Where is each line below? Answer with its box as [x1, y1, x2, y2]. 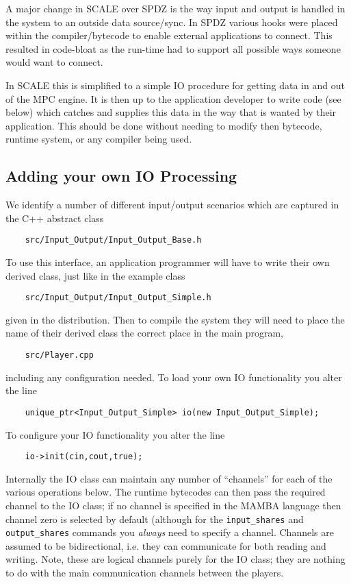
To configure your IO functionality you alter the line [5, 427, 225, 441]
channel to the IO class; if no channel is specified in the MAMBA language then [5, 498, 341, 512]
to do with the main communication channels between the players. [5, 565, 284, 580]
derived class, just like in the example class [5, 268, 185, 282]
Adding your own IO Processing [5, 165, 237, 186]
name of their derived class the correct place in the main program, [5, 326, 283, 340]
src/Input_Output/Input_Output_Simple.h [25, 293, 211, 303]
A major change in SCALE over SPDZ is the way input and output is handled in [5, 1, 346, 15]
